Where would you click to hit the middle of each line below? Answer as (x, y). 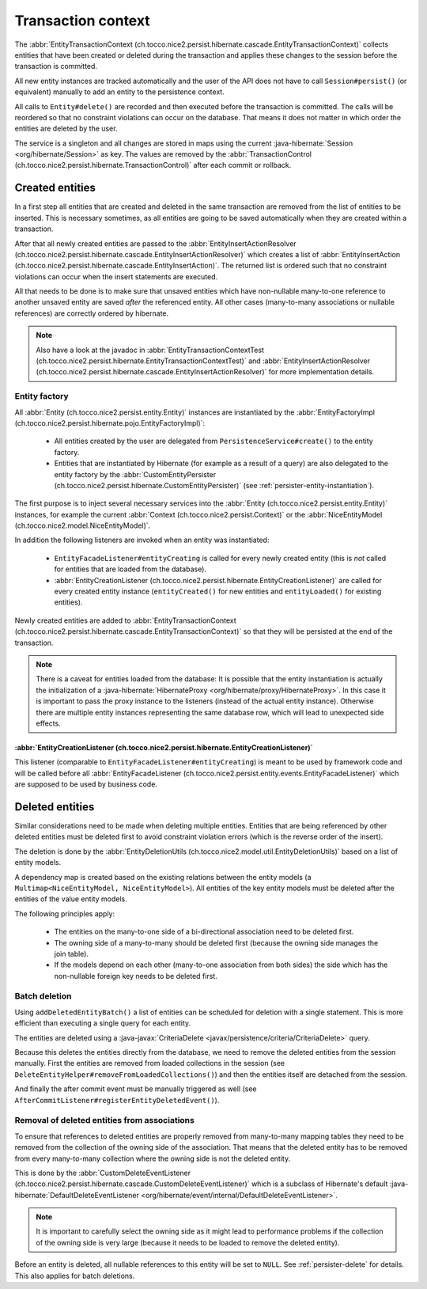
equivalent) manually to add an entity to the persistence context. (119, 92)
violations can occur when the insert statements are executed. (116, 276)
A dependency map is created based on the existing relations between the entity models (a (163, 877)
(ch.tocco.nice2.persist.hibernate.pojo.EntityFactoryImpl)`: (110, 423)
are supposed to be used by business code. (86, 784)
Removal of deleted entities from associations (105, 1120)
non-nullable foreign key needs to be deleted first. (136, 976)
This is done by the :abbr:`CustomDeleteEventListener (103, 1173)
